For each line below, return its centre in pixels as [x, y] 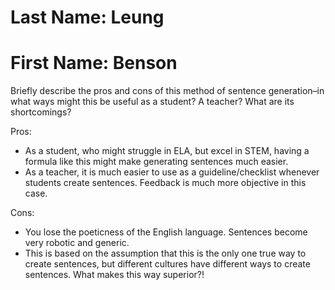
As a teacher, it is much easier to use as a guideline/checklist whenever [172, 172]
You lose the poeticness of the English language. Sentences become [166, 232]
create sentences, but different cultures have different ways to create [167, 264]
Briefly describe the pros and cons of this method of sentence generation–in [167, 91]
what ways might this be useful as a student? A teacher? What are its [152, 102]
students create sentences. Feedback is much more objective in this [165, 183]
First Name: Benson [94, 63]
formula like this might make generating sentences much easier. [156, 162]
